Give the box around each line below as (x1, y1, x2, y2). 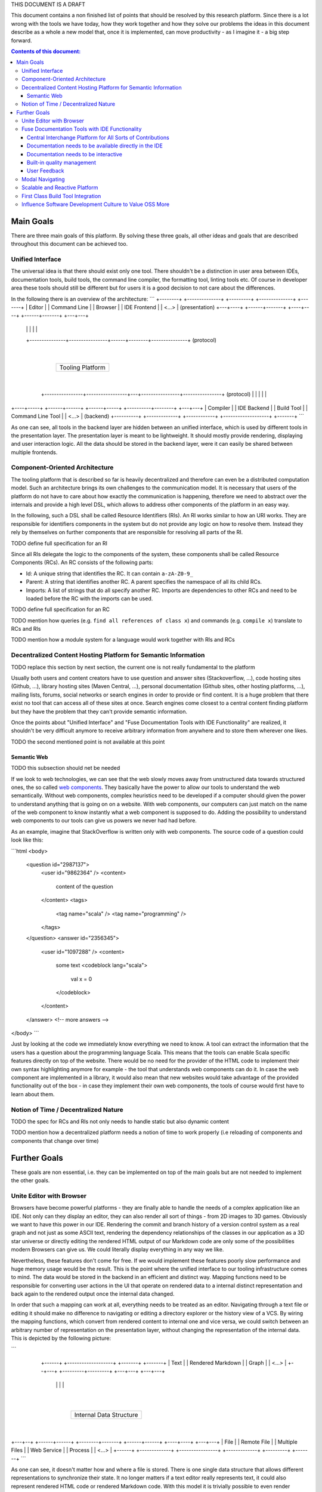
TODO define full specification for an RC (11, 606, 110, 613)
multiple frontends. (11, 448, 58, 456)
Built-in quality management (27, 159, 97, 167)
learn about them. (11, 1090, 55, 1098)
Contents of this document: (11, 48, 81, 55)
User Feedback (27, 167, 65, 174)
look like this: (11, 836, 44, 844)
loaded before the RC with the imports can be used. (26, 594, 153, 602)
